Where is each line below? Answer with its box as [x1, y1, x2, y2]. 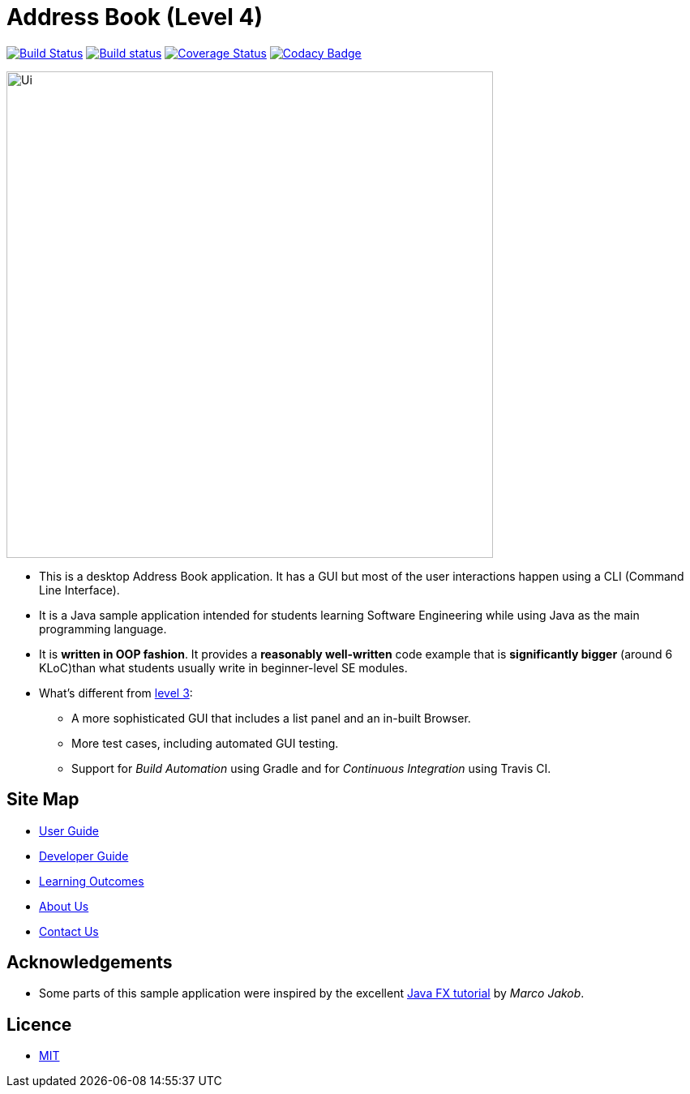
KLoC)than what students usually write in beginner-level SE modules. [39, 660, 408, 675]
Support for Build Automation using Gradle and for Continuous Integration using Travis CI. [71, 761, 551, 775]
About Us [39, 899, 89, 913]
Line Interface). [39, 582, 120, 597]
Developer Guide [39, 848, 129, 863]
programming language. [39, 621, 167, 636]
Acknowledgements [6, 952, 173, 973]
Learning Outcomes [39, 873, 144, 888]
